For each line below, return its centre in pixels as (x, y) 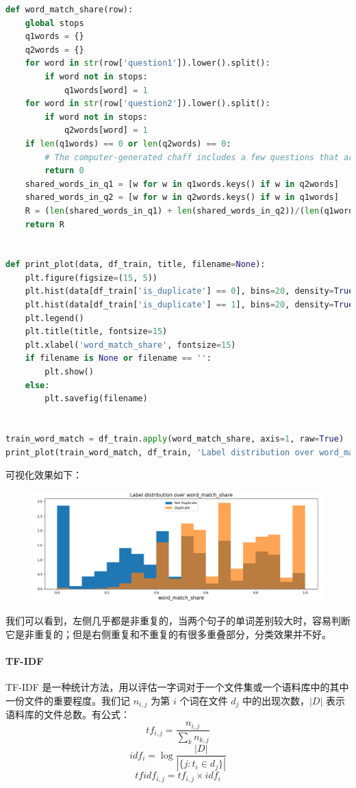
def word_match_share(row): (69, 10)
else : (37, 385)
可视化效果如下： (44, 475)
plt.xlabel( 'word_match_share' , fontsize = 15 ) (130, 345)
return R (44, 224)
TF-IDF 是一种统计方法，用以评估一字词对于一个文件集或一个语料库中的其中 (177, 687)
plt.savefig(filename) (96, 399)
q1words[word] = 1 (106, 90)
